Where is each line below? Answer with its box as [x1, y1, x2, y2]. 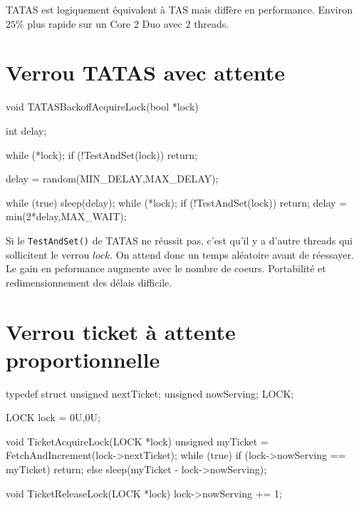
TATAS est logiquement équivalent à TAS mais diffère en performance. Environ [6, 2, 353, 16]
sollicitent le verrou [6, 247, 90, 262]
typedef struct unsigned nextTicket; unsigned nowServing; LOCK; [6, 386, 294, 401]
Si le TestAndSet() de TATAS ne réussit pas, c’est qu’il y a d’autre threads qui [6, 232, 353, 247]
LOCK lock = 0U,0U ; [6, 410, 100, 425]
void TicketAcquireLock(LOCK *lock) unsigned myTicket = [6, 433, 269, 448]
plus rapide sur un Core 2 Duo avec [27, 16, 182, 31]
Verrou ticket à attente [6, 316, 236, 346]
